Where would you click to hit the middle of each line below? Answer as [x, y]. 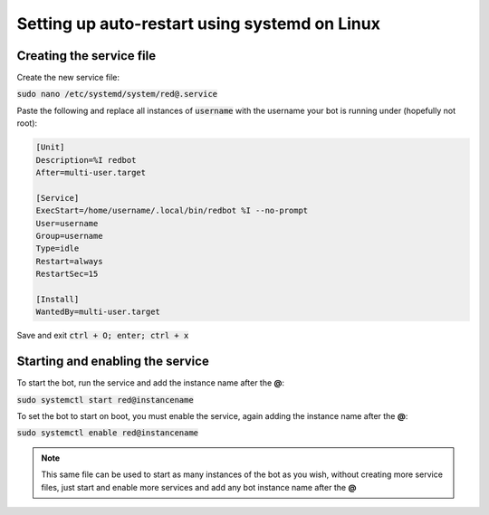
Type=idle [58, 248]
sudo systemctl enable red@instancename [108, 433]
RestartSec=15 [67, 274]
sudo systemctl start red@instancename [105, 400]
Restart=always [69, 261]
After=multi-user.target [91, 172]
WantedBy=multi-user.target [98, 312]
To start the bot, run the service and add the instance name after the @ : [151, 383]
